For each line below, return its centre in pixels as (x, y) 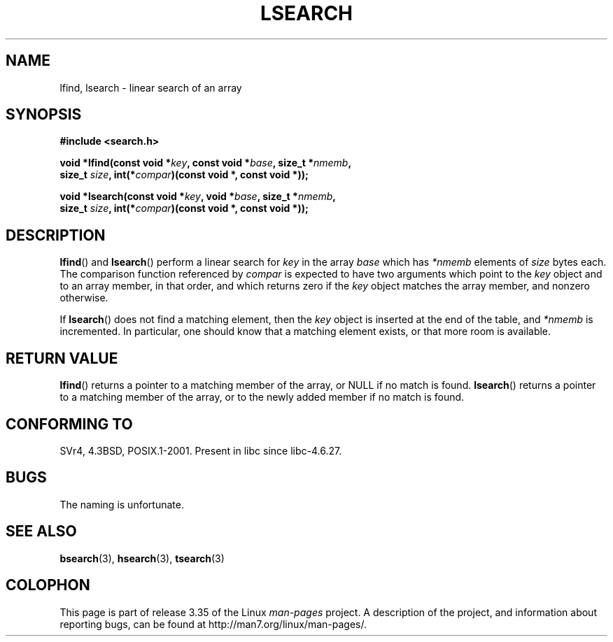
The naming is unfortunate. (122, 504)
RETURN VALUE (62, 358)
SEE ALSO (41, 532)
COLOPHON (48, 585)
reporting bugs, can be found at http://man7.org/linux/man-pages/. (213, 624)
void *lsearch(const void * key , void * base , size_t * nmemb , (198, 197)
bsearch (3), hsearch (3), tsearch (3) (142, 558)
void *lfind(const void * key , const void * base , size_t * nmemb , (206, 163)
